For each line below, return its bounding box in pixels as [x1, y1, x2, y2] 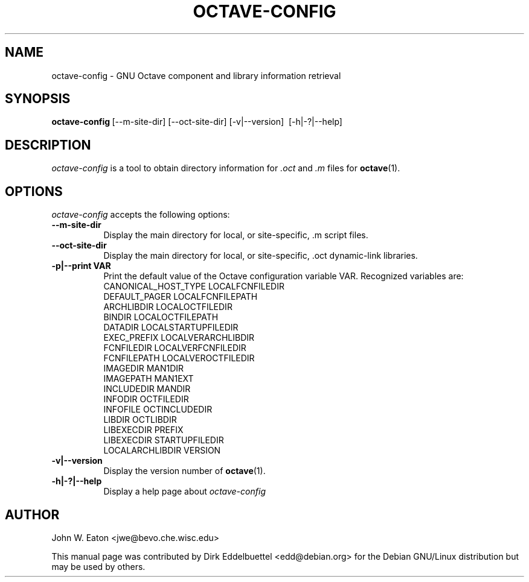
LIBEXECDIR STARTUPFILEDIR [103, 435, 224, 446]
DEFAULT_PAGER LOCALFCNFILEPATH [103, 291, 258, 302]
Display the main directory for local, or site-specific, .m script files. [103, 230, 368, 241]
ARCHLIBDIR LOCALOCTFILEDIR [103, 302, 232, 312]
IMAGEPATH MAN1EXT [103, 373, 194, 384]
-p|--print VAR [51, 261, 111, 271]
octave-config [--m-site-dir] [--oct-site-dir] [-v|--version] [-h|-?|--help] [51, 116, 342, 127]
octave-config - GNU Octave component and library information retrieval [51, 70, 341, 81]
